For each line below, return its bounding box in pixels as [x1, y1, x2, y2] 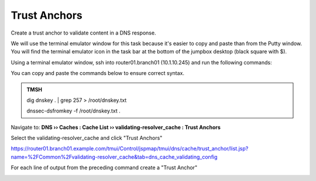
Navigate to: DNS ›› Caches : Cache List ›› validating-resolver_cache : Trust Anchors [11, 124, 221, 131]
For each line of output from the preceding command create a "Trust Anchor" [11, 164, 198, 171]
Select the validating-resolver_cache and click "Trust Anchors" [11, 135, 163, 142]
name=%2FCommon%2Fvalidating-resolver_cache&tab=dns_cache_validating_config [11, 153, 218, 160]
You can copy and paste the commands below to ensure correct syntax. [11, 70, 184, 77]
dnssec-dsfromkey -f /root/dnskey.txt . [26, 107, 121, 114]
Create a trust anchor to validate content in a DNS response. [11, 29, 156, 36]
